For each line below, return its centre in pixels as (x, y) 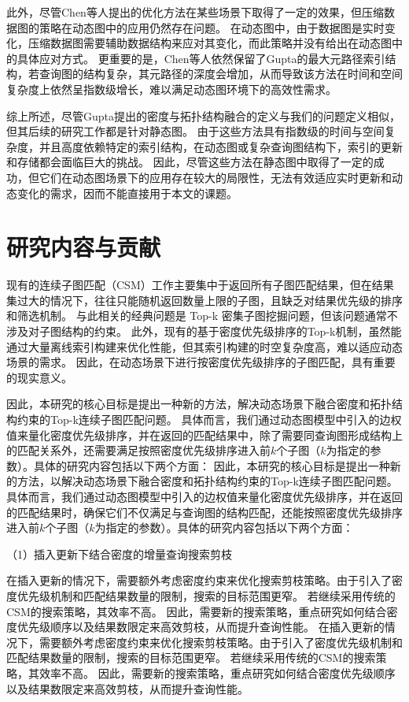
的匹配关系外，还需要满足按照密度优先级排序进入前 (138, 450)
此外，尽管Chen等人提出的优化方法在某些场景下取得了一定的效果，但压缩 (195, 12)
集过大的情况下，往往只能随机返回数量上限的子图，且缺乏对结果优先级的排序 (204, 300)
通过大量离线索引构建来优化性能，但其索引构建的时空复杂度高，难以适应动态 (204, 346)
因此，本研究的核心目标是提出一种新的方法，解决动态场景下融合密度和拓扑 (199, 404)
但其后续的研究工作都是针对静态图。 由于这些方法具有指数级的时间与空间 (195, 131)
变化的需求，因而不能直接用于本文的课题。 (127, 193)
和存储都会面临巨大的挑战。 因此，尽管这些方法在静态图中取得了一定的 (190, 162)
